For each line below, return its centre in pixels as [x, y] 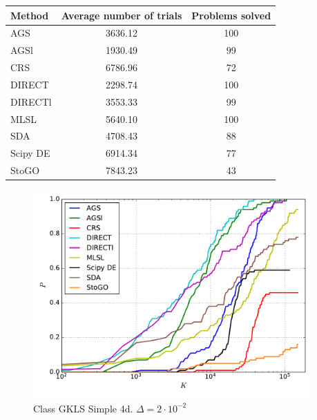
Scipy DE [30, 153]
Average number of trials [122, 15]
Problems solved [231, 15]
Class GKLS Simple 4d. [83, 408]
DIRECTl [31, 101]
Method [30, 15]
